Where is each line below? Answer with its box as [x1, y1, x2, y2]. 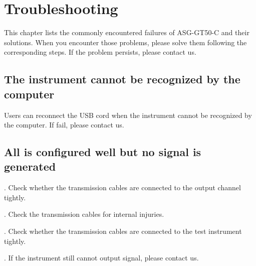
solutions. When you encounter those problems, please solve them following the [4, 37, 247, 47]
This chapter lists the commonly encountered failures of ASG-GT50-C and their [4, 27, 249, 38]
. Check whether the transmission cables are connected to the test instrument [4, 226, 242, 236]
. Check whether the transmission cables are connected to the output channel [4, 182, 241, 193]
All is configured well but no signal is [4, 144, 201, 160]
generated [4, 159, 56, 174]
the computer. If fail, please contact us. [4, 119, 124, 130]
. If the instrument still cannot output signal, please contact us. [4, 252, 199, 263]
